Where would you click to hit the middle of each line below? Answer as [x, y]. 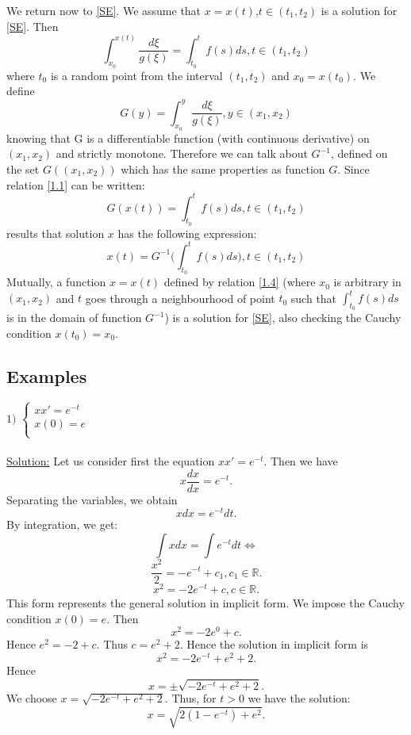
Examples [47, 375]
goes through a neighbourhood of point [180, 298]
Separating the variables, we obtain [92, 499]
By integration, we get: [62, 524]
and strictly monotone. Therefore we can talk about [182, 153]
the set [23, 168]
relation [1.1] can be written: [76, 184]
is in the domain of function [74, 318]
